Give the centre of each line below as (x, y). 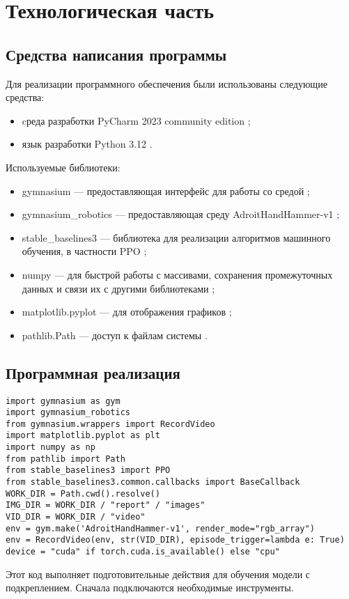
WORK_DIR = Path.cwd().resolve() (83, 493)
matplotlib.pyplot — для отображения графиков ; (127, 312)
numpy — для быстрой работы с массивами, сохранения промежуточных (177, 274)
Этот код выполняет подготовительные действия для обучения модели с (158, 574)
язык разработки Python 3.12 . (87, 144)
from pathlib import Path (65, 459)
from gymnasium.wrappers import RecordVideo (110, 424)
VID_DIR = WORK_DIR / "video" (76, 517)
